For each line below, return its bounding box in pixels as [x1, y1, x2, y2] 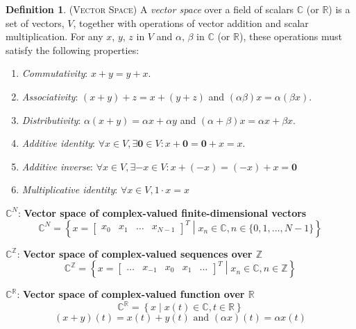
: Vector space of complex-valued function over [17, 287, 245, 301]
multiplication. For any [6, 29, 103, 44]
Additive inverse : [22, 159, 93, 173]
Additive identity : [22, 136, 95, 150]
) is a [328, 2, 350, 16]
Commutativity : [22, 66, 88, 80]
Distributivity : [22, 112, 81, 127]
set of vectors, [6, 15, 65, 30]
